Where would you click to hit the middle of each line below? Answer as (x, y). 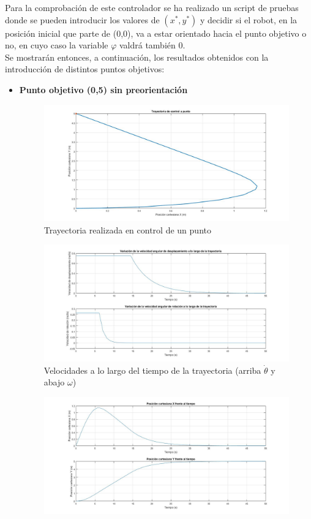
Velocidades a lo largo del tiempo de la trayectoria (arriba (152, 370)
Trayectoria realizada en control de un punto (127, 229)
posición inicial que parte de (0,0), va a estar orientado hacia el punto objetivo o (156, 33)
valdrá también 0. (152, 45)
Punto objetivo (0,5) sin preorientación (103, 89)
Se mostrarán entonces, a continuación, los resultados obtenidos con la (137, 57)
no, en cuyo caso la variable (57, 45)
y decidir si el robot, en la (249, 19)
